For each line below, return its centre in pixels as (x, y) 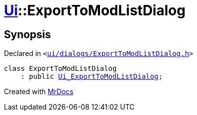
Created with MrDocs (39, 92)
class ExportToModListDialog (60, 69)
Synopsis (27, 34)
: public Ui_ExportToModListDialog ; (92, 77)
